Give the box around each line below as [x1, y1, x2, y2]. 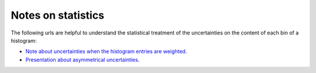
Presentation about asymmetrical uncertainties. [25, 56, 140, 63]
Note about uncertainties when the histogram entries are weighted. [25, 48, 187, 55]
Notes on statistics [11, 9, 105, 22]
